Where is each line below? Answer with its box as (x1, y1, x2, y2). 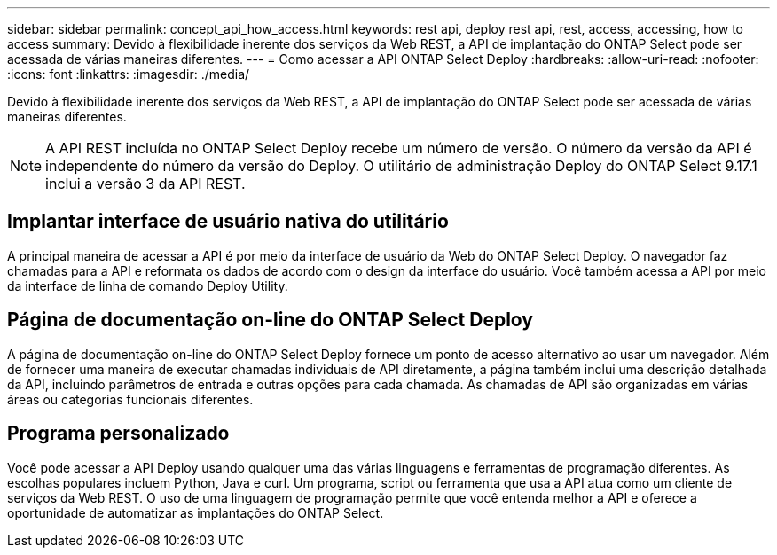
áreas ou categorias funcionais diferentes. (7, 391, 254, 407)
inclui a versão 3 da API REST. (45, 175, 246, 192)
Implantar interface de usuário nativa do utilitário (7, 210, 449, 233)
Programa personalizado (7, 422, 230, 445)
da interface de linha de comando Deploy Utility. (7, 277, 288, 293)
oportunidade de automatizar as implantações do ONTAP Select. (7, 504, 384, 520)
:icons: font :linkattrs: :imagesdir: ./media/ (7, 66, 250, 82)
